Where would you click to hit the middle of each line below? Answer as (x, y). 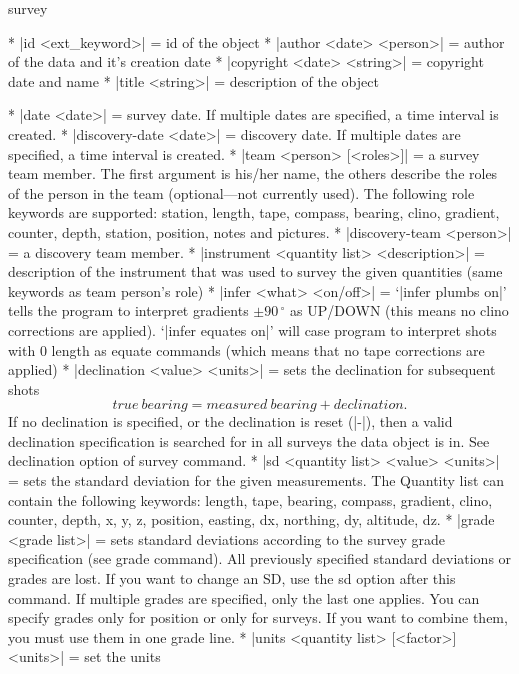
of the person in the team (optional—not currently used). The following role (241, 192)
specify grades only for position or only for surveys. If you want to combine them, (258, 617)
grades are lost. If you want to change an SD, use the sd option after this (232, 578)
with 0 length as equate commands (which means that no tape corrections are (246, 349)
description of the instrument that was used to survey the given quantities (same (255, 271)
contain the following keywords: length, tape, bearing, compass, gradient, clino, (250, 499)
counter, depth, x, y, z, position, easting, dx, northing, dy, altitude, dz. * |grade (251, 519)
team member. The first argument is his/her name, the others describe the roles (253, 173)
